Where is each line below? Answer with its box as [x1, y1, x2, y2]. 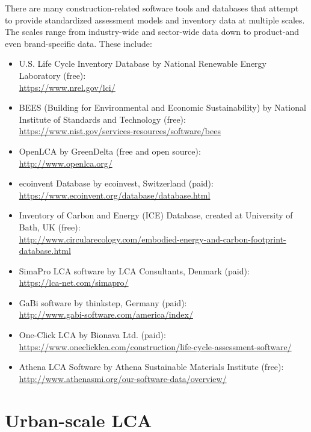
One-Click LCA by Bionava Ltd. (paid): [19, 329, 166, 341]
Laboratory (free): [19, 69, 86, 81]
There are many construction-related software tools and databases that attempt [5, 2, 299, 14]
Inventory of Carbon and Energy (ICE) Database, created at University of [19, 209, 293, 221]
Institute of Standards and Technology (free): [19, 113, 186, 125]
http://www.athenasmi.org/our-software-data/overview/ [19, 372, 227, 384]
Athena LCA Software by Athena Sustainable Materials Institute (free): [19, 360, 284, 373]
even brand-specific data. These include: [5, 37, 152, 49]
